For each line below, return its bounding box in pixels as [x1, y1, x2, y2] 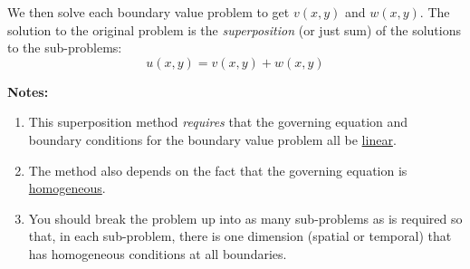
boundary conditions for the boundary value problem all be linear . [28, 130, 397, 149]
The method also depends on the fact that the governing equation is [28, 160, 408, 179]
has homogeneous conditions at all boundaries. [28, 244, 287, 263]
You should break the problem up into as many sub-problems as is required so [28, 208, 463, 227]
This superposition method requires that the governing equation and [28, 112, 408, 131]
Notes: [7, 82, 49, 101]
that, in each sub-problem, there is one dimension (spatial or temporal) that [28, 226, 452, 245]
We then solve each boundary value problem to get [7, 3, 290, 21]
